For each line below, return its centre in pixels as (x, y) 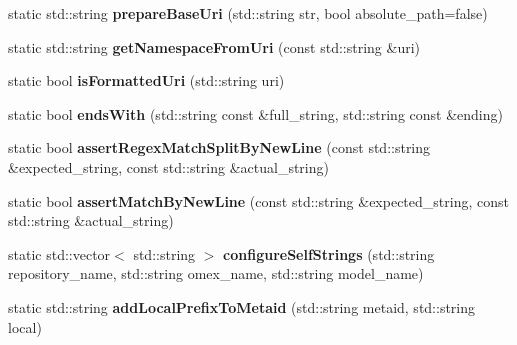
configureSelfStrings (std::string (329, 253)
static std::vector (59, 253)
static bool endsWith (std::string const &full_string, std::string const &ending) (255, 113)
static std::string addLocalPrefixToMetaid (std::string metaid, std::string (242, 306)
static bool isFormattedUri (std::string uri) (146, 80)
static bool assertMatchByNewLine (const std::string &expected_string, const (258, 200)
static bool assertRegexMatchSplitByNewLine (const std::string (219, 147)
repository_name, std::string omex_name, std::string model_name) (216, 273)
